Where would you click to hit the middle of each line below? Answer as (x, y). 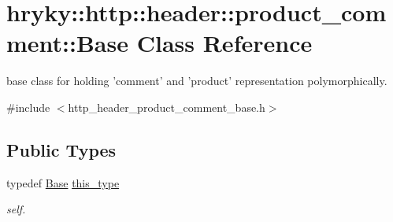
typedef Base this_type (63, 182)
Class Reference (224, 43)
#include (28, 107)
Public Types (61, 149)
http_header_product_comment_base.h (167, 107)
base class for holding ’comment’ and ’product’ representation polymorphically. (197, 81)
